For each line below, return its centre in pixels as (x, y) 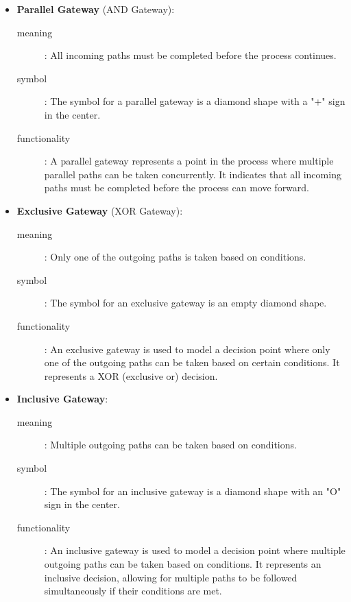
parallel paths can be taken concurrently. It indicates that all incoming (193, 174)
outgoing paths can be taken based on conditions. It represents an (183, 564)
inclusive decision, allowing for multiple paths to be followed (171, 577)
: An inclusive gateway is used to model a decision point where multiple (195, 550)
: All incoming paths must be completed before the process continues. (190, 55)
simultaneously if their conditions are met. (133, 591)
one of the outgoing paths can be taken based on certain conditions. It (192, 362)
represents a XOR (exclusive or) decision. (131, 375)
